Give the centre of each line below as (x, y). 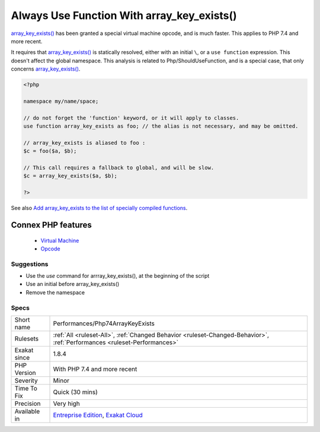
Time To (26, 389)
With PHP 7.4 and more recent (95, 369)
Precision (28, 404)
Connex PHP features (51, 225)
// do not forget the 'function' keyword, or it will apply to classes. (131, 118)
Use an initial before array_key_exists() (73, 284)
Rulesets (26, 339)
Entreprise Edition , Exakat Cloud (98, 415)
